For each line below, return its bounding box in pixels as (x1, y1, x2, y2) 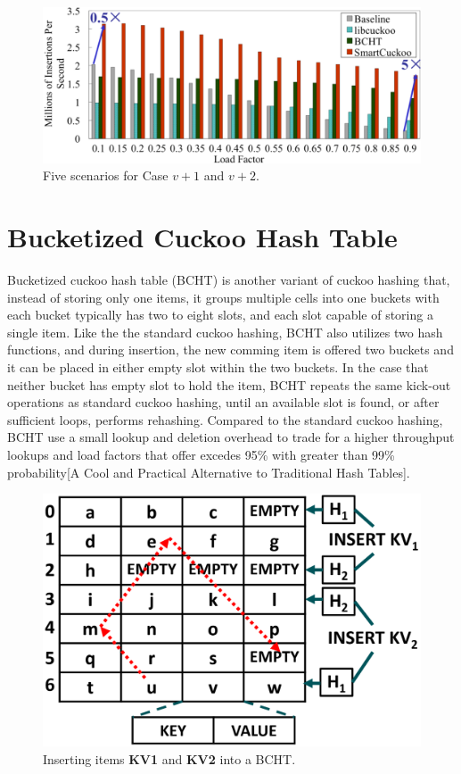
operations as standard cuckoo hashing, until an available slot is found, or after (7, 393, 440, 412)
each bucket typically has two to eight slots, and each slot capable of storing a (7, 305, 433, 324)
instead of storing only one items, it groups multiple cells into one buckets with (7, 287, 440, 306)
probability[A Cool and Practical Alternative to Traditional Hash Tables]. (7, 462, 410, 481)
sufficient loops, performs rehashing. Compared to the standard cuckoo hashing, (7, 410, 443, 429)
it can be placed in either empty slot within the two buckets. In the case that (7, 358, 429, 377)
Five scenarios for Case (43, 166, 169, 185)
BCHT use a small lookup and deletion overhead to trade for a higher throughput (7, 428, 455, 446)
